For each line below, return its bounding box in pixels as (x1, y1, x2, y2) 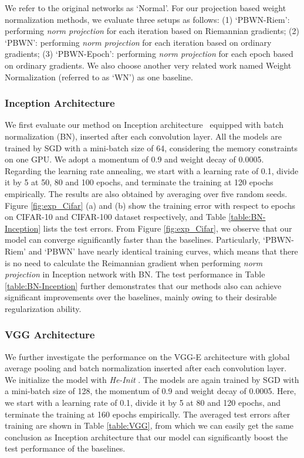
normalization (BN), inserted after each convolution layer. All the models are (5, 130, 282, 142)
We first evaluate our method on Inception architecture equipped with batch (5, 118, 284, 131)
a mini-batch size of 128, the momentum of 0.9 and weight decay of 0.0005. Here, (5, 385, 296, 397)
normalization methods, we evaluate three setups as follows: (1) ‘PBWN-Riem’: (5, 13, 290, 25)
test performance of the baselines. (5, 442, 126, 454)
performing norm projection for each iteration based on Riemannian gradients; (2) (5, 25, 299, 37)
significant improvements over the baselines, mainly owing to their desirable (5, 291, 277, 303)
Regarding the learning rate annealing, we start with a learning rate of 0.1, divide (5, 164, 299, 177)
